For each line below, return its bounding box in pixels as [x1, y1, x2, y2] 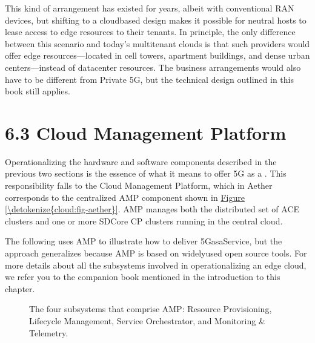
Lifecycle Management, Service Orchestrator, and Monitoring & [29, 315, 265, 327]
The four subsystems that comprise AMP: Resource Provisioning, [29, 302, 272, 315]
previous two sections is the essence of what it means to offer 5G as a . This [5, 167, 287, 180]
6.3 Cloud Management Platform [5, 120, 287, 145]
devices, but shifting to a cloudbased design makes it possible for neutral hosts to [5, 13, 307, 26]
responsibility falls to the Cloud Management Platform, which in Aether [5, 179, 273, 192]
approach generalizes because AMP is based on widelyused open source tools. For [5, 247, 307, 260]
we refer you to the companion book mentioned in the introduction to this [5, 270, 280, 283]
